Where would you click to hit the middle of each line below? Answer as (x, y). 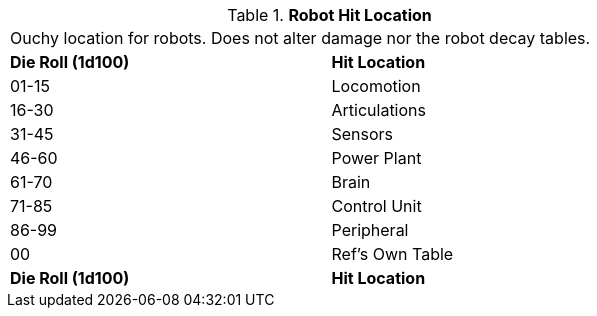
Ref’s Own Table (392, 254)
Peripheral (370, 230)
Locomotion (376, 86)
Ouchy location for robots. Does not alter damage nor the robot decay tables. (300, 38)
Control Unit (376, 206)
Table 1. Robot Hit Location (329, 15)
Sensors (362, 134)
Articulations (378, 110)
